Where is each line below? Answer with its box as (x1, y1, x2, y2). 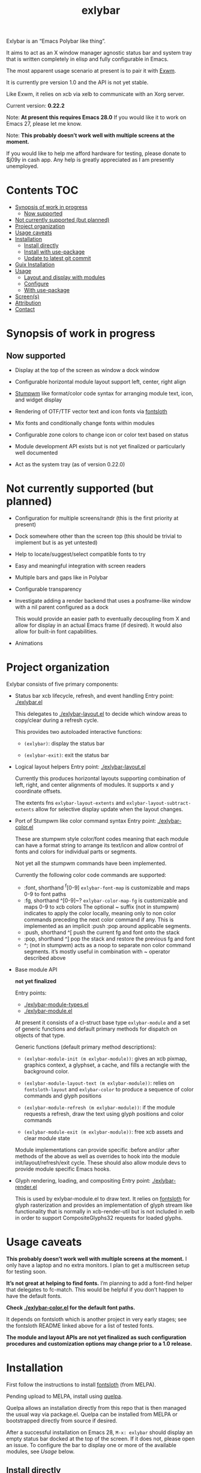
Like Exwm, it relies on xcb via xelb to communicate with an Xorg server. (6, 91, 185, 98)
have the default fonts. (6, 1292, 62, 1299)
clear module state (23, 1134, 70, 1142)
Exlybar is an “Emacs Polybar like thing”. (6, 37, 106, 45)
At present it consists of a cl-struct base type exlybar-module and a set (14, 1019, 190, 1026)
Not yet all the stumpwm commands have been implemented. (14, 860, 167, 867)
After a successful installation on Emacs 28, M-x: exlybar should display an (6, 1429, 193, 1436)
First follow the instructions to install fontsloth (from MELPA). (6, 1380, 156, 1388)
